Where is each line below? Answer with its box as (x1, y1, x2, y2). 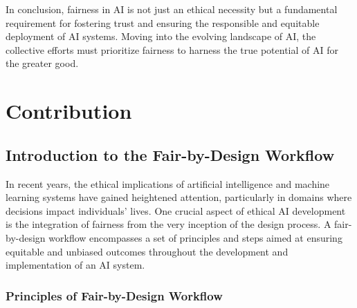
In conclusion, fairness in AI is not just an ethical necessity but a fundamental (6, 2, 338, 16)
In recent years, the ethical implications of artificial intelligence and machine (6, 176, 330, 191)
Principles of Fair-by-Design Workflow (6, 287, 223, 304)
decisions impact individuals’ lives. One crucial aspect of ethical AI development (6, 203, 346, 218)
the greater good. (6, 56, 79, 70)
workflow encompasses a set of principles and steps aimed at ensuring (48, 230, 342, 244)
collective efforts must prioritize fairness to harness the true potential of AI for (6, 42, 338, 57)
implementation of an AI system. (6, 258, 145, 272)
